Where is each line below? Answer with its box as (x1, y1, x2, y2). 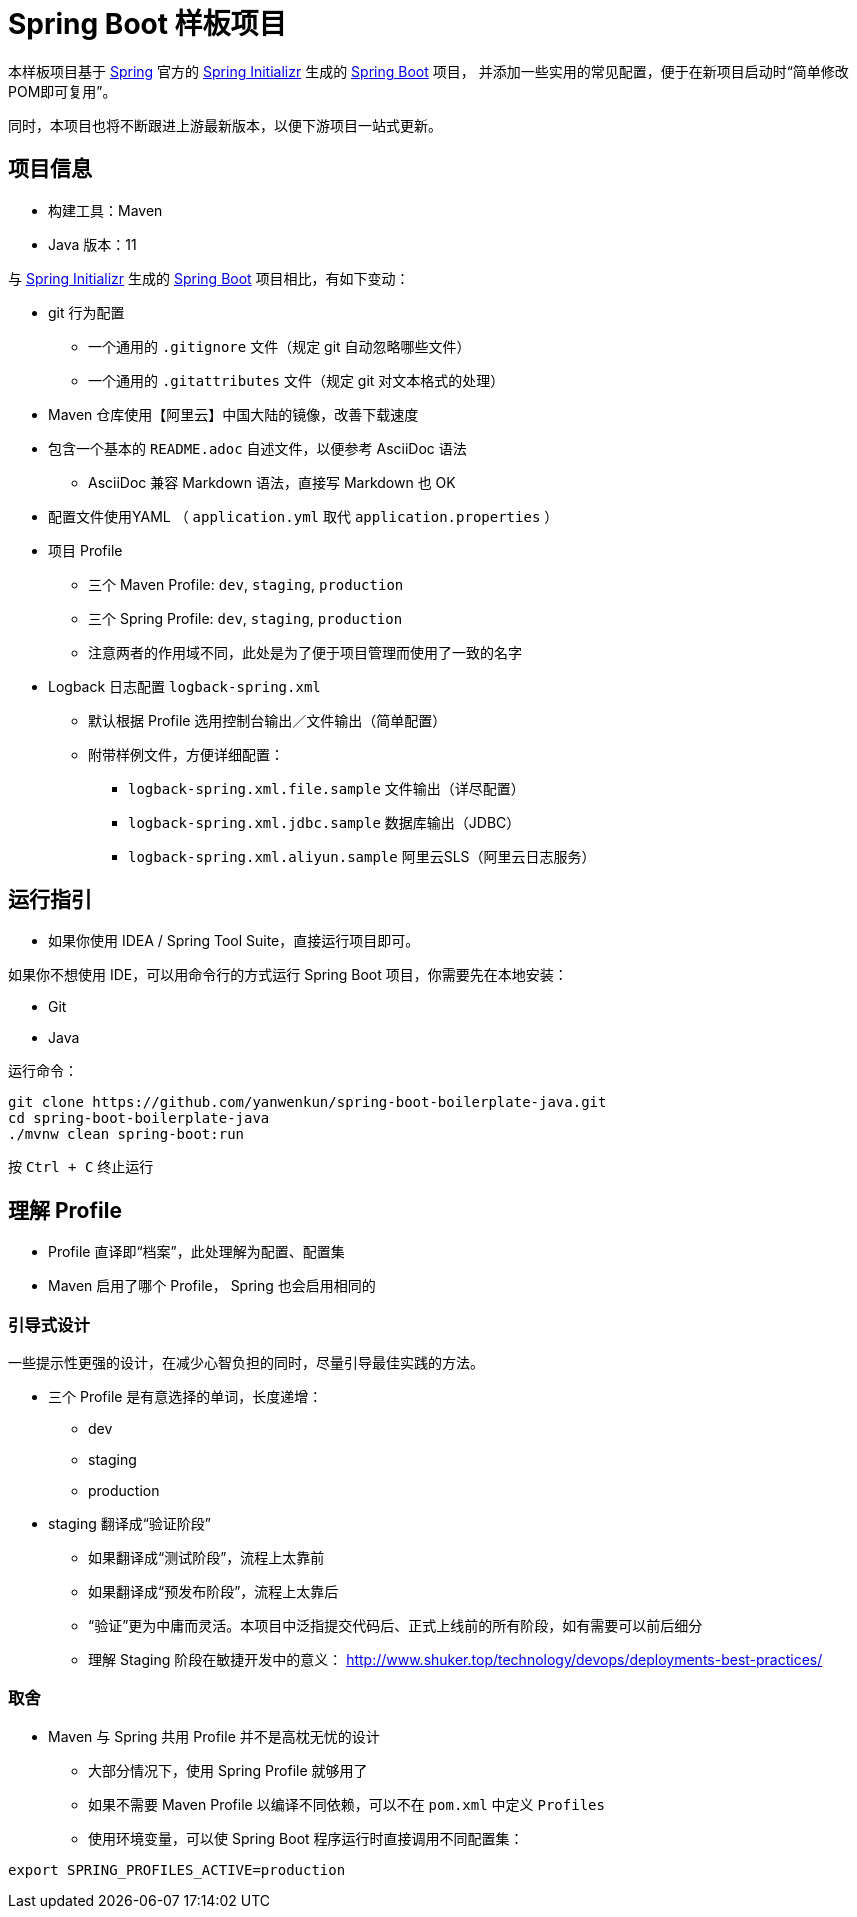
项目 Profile (48, 541, 123, 559)
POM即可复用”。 (8, 82, 117, 100)
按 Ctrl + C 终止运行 (8, 1158, 154, 1176)
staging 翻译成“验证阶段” (48, 1515, 212, 1533)
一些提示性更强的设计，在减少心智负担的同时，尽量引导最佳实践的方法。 (8, 1354, 484, 1372)
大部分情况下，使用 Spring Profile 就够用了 (88, 1761, 368, 1779)
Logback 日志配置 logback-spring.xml (48, 677, 321, 695)
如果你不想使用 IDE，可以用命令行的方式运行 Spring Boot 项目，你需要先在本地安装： (8, 966, 568, 984)
